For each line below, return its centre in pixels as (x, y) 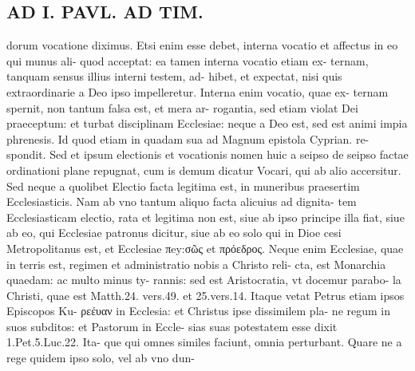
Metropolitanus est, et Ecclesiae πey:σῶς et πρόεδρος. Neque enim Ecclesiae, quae (205, 248)
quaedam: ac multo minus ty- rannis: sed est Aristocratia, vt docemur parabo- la (204, 280)
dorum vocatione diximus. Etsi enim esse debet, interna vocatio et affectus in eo (202, 45)
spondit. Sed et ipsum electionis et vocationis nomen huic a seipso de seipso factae (207, 154)
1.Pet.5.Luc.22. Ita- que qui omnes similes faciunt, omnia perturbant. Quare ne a (204, 342)
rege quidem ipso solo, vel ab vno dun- (101, 358)
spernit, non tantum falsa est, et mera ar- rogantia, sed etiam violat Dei (182, 107)
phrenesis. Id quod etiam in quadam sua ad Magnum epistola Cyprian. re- (188, 138)
